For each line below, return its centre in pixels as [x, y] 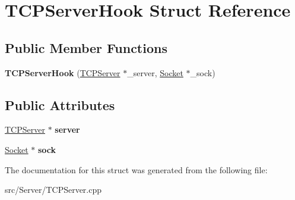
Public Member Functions [86, 47]
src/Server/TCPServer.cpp [53, 190]
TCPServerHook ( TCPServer [63, 72]
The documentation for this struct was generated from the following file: [136, 169]
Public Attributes [60, 104]
